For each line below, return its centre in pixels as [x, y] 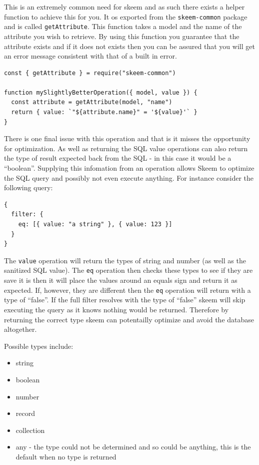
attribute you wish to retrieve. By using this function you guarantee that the [122, 36]
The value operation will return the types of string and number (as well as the [125, 260]
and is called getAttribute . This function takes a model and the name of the [123, 26]
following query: [28, 187]
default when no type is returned [66, 456]
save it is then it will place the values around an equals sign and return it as [121, 280]
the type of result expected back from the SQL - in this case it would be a [118, 158]
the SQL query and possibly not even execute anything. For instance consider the [129, 177]
